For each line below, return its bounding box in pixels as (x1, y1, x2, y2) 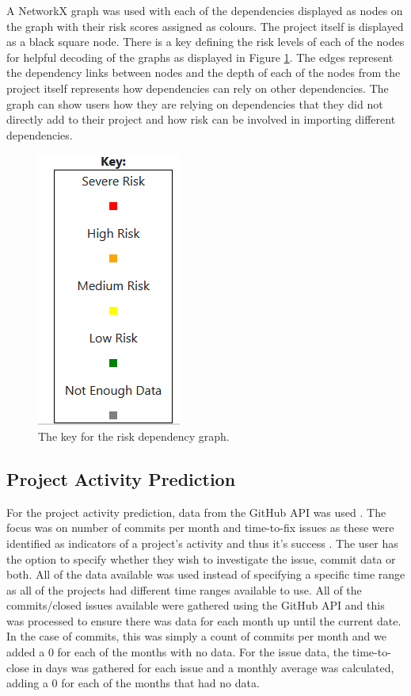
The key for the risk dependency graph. (38, 427, 230, 444)
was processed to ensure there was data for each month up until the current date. (6, 612, 401, 629)
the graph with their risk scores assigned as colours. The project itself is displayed (6, 17, 404, 34)
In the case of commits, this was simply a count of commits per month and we (6, 628, 386, 644)
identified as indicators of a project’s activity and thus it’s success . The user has (6, 534, 398, 551)
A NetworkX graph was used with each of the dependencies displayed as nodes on (6, 2, 403, 18)
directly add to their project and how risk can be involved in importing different (6, 111, 396, 128)
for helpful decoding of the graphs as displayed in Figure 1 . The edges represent (6, 48, 394, 65)
